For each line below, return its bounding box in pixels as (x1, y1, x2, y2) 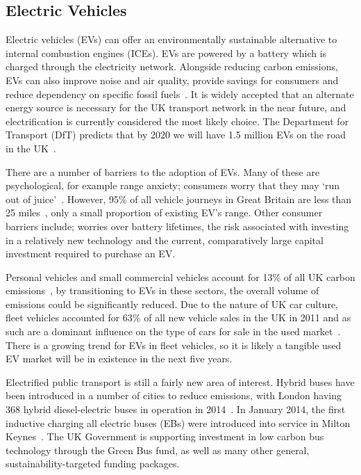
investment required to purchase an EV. (6, 246, 176, 261)
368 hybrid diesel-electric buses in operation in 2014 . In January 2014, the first (6, 402, 346, 417)
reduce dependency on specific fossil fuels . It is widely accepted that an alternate (6, 86, 354, 101)
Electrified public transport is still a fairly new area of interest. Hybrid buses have (6, 374, 355, 389)
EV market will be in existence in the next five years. (6, 351, 233, 366)
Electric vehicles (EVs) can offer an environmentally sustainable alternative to (6, 32, 337, 47)
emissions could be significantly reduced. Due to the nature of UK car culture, (6, 296, 338, 311)
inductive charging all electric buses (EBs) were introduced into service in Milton (6, 415, 351, 430)
